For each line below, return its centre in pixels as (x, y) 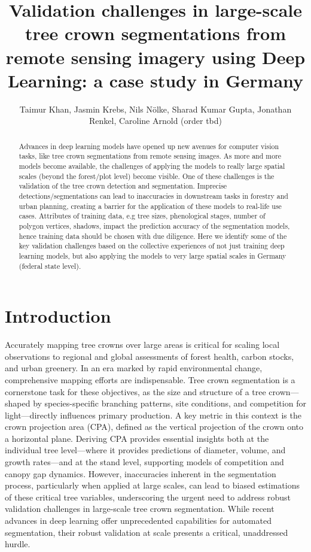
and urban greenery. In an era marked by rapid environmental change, (134, 368)
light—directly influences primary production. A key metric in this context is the (153, 415)
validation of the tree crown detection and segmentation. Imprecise (123, 186)
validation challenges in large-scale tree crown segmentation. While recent (140, 509)
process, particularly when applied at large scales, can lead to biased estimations (153, 485)
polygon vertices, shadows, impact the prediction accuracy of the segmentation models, (154, 225)
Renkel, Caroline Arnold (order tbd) (155, 121)
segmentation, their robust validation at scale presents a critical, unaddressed (147, 532)
